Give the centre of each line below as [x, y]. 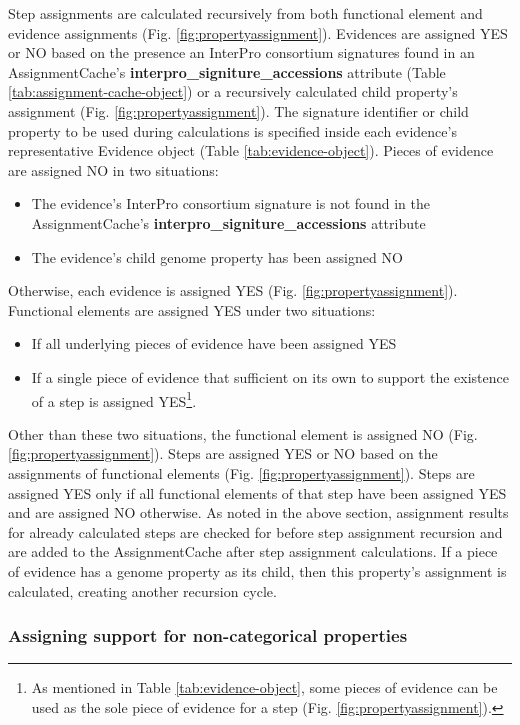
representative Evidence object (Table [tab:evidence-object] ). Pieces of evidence [251, 150]
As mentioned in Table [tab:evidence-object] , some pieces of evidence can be [264, 687]
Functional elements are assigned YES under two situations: [192, 309]
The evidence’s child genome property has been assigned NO [217, 256]
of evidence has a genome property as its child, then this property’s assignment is [257, 570]
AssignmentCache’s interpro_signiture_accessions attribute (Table [227, 71]
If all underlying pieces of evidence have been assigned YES [214, 343]
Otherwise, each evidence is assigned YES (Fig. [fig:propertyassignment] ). [233, 290]
